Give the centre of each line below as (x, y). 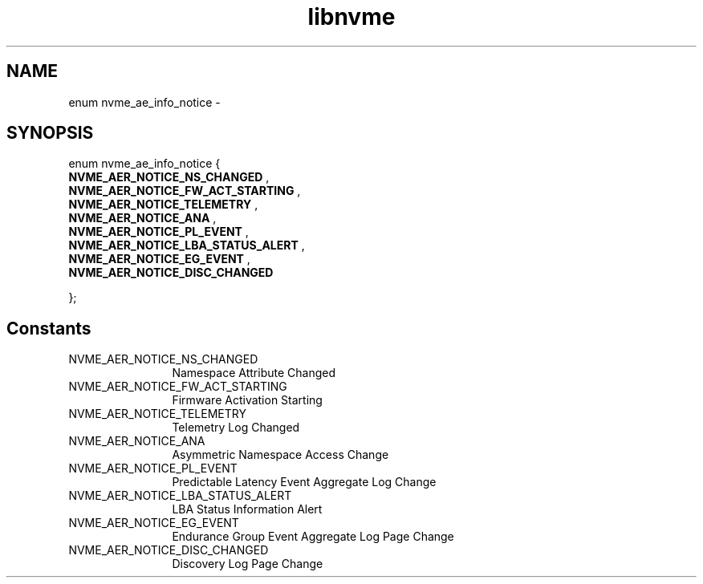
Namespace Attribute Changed (254, 373)
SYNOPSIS (50, 133)
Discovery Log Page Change (248, 564)
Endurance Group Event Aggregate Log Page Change (313, 537)
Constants (49, 328)
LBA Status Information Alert (247, 509)
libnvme (351, 17)
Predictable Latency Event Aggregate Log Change (304, 482)
